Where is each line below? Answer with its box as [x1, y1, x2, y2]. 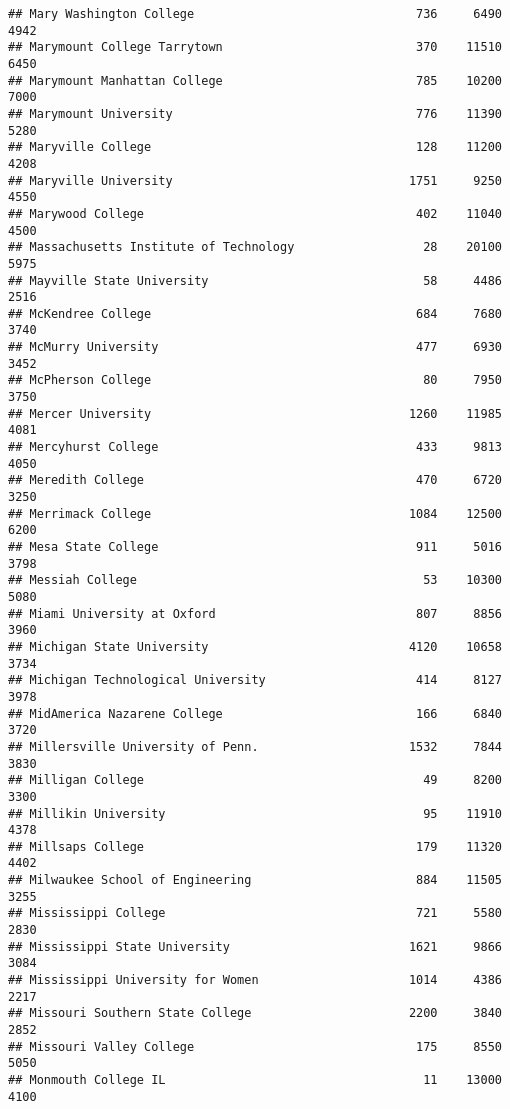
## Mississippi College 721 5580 [8, 906, 502, 921]
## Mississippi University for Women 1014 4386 [8, 973, 502, 988]
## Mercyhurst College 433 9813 [8, 440, 502, 455]
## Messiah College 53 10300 [8, 573, 502, 588]
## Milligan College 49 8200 [8, 773, 502, 788]
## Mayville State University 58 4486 [8, 273, 502, 288]
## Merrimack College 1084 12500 [8, 506, 502, 521]
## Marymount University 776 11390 [8, 106, 502, 121]
